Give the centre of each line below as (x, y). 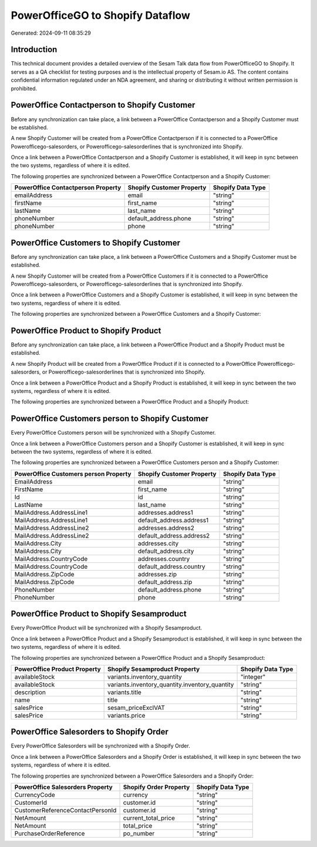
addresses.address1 (165, 512)
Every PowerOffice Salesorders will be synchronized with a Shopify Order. (100, 746)
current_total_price (149, 818)
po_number (139, 833)
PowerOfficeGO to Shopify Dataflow (101, 15)
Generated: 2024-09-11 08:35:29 (51, 33)
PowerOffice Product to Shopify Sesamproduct (99, 614)
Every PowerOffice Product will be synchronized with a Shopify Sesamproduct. (107, 628)
